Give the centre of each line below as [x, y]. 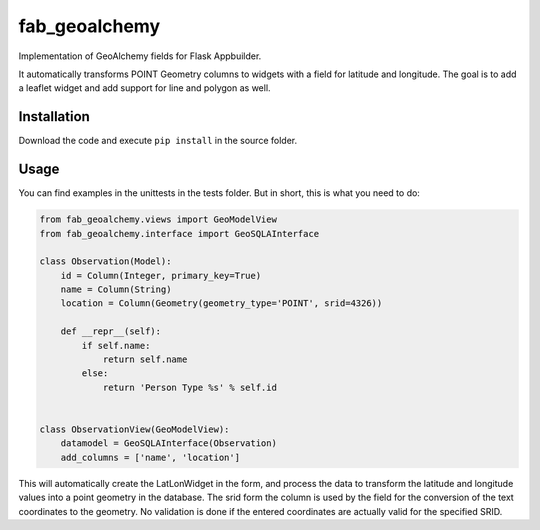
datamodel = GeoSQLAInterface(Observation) [168, 443]
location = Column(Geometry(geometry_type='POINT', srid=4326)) [221, 303]
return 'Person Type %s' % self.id [189, 387]
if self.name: [116, 345]
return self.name [145, 359]
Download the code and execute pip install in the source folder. [158, 141]
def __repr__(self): [111, 331]
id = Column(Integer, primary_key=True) [161, 275]
